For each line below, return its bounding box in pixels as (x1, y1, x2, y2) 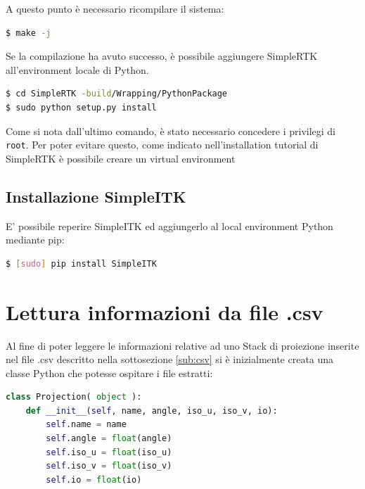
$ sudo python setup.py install (6, 102, 157, 113)
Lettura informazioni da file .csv (6, 297, 324, 326)
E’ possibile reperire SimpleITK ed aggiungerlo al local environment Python (6, 218, 333, 233)
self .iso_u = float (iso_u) (46, 447, 172, 457)
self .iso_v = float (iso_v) (46, 461, 172, 471)
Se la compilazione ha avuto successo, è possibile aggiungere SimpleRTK (6, 49, 318, 63)
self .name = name (46, 419, 127, 430)
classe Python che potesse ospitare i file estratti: (6, 365, 213, 380)
